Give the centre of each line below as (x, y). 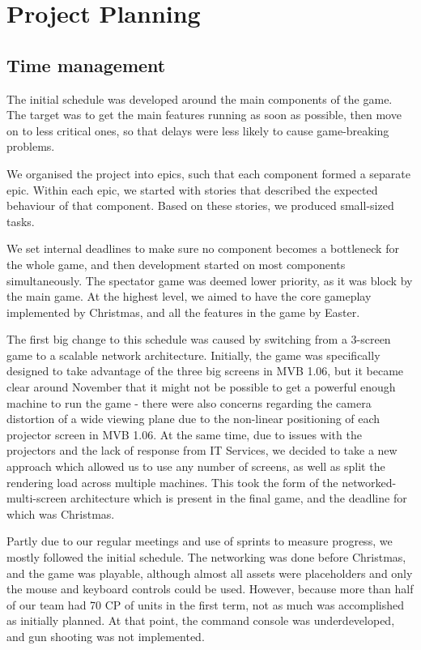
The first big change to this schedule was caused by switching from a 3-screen (199, 339)
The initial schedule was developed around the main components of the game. (200, 98)
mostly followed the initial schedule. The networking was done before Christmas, (206, 557)
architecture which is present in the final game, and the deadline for (239, 498)
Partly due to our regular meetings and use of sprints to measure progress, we (200, 541)
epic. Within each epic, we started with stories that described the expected (192, 189)
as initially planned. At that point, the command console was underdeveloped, (201, 620)
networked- (369, 482)
